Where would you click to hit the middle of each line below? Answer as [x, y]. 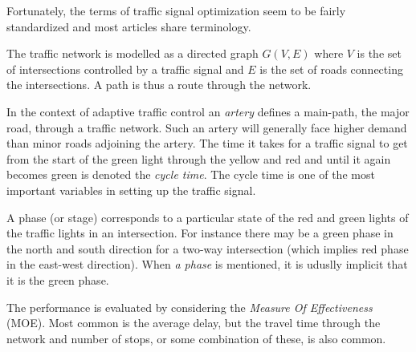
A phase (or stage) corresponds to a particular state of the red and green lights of [208, 217]
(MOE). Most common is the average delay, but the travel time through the [194, 323]
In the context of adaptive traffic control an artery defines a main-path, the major [208, 111]
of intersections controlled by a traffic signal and [125, 69]
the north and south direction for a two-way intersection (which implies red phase [208, 248]
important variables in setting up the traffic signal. [131, 190]
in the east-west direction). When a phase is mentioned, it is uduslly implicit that [207, 264]
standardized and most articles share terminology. [129, 26]
